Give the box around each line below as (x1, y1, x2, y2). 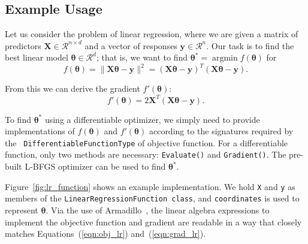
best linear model (5, 51, 68, 64)
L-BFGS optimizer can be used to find (25, 160, 166, 173)
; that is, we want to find (96, 51, 188, 64)
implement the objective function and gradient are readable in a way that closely (5, 215, 302, 228)
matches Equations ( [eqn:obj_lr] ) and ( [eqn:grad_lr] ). (5, 227, 206, 240)
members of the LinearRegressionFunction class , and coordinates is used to (5, 192, 300, 204)
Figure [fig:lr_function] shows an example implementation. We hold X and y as (5, 180, 295, 192)
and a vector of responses (84, 39, 177, 52)
